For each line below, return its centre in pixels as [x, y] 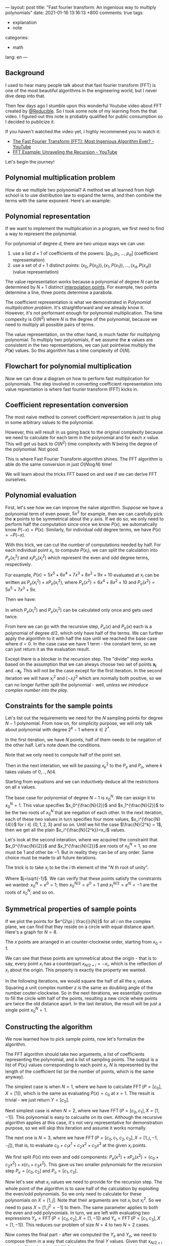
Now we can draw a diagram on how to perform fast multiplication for [77, 378]
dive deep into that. [25, 96]
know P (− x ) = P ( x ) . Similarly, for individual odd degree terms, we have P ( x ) [83, 530]
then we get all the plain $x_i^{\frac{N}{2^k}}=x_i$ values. [66, 830]
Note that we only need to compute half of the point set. [64, 755]
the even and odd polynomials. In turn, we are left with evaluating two [77, 1213]
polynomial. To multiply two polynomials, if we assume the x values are [79, 340]
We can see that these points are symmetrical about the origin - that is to [81, 958]
